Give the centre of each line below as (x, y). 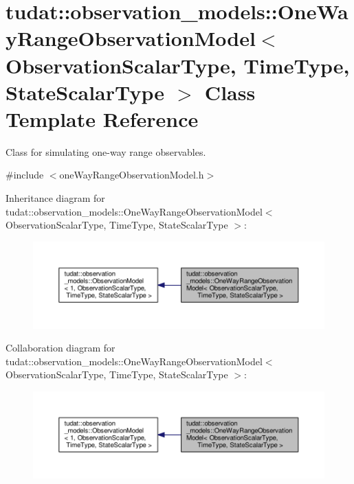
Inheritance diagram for (55, 198)
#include (25, 175)
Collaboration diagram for (60, 348)
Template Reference (102, 118)
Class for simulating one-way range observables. (106, 151)
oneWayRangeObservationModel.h (132, 175)
